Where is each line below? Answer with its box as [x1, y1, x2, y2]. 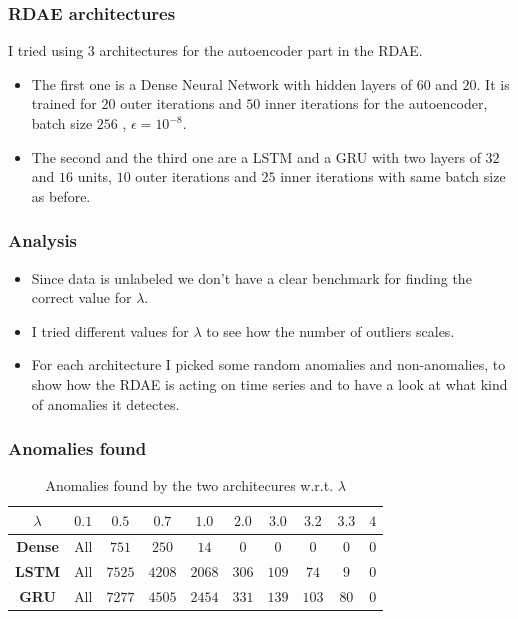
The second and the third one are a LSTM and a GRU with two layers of [31, 146, 481, 167]
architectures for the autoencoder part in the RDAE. [99, 40, 423, 61]
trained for [31, 93, 97, 114]
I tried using [8, 40, 84, 61]
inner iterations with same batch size [280, 166, 506, 187]
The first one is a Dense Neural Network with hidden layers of [31, 73, 412, 94]
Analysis [8, 228, 78, 253]
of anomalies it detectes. [31, 393, 180, 414]
